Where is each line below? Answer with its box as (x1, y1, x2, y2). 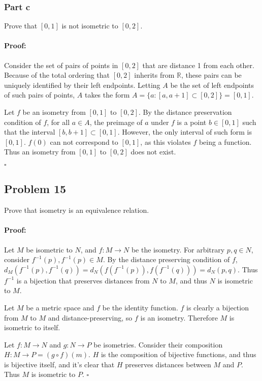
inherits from (134, 70, 175, 80)
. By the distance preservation (139, 106, 232, 117)
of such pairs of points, (4, 89, 75, 100)
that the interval (4, 126, 55, 137)
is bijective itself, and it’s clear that (4, 359, 115, 369)
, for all (47, 116, 70, 127)
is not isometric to (61, 20, 118, 31)
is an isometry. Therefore (140, 312, 218, 323)
